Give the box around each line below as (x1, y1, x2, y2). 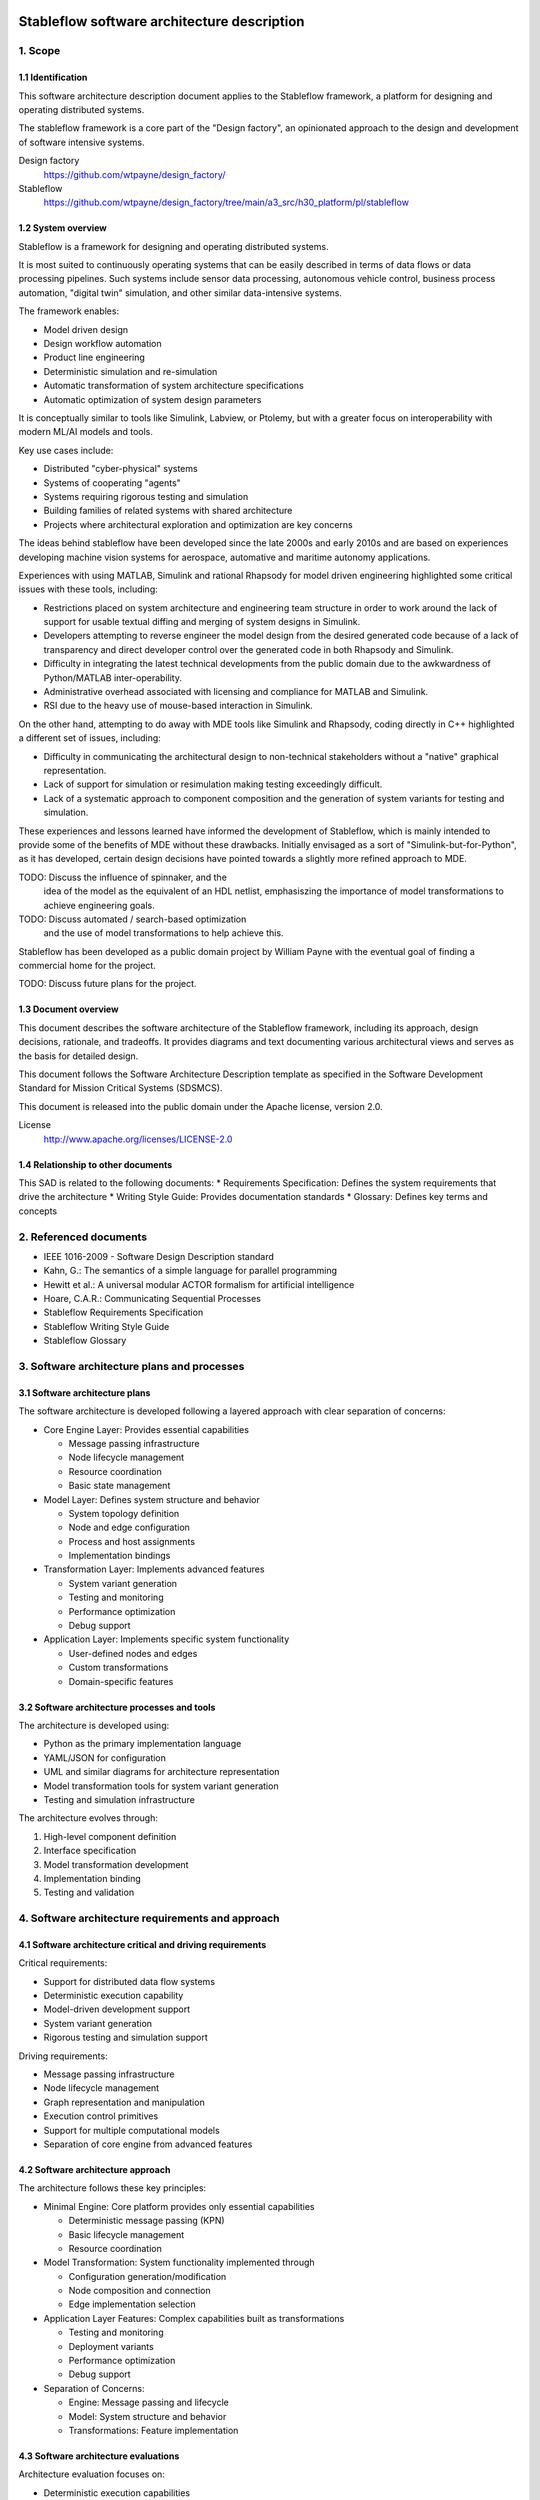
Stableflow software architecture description (18, 13, 305, 30)
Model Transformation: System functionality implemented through (43, 2256, 315, 2269)
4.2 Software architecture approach (18, 2163, 171, 2175)
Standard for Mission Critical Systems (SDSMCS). (18, 1082, 223, 1094)
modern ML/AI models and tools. (18, 426, 154, 438)
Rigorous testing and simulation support (43, 2031, 209, 2044)
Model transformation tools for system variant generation (43, 1780, 279, 1792)
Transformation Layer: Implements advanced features (43, 1563, 265, 1575)
